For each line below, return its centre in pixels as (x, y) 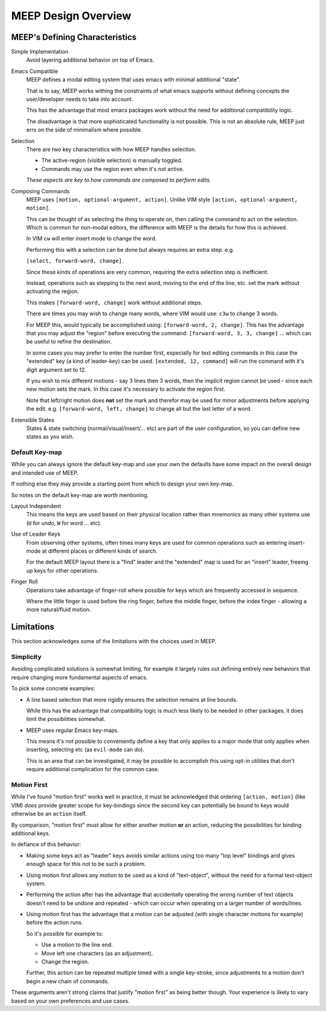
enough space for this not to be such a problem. (86, 864)
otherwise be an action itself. (49, 814)
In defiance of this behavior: (46, 844)
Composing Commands (40, 191)
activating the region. (53, 291)
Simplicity (26, 656)
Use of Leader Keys (36, 534)
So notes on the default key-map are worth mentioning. (80, 495)
